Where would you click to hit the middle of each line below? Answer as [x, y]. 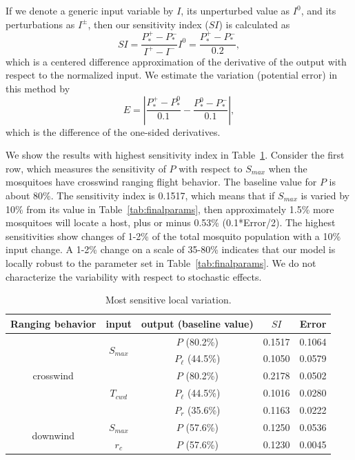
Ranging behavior [53, 323]
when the [288, 168]
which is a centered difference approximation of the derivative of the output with [176, 61]
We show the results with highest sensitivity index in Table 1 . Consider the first [175, 155]
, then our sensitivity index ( [148, 24]
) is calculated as [254, 24]
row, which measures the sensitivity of [86, 168]
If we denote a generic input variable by [90, 10]
